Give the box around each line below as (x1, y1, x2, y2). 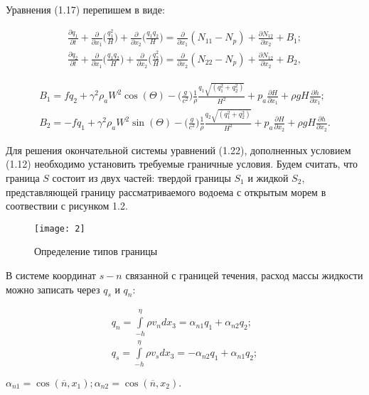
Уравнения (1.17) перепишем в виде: (6, 2, 165, 16)
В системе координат (6, 268, 96, 283)
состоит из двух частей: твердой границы (52, 171, 231, 185)
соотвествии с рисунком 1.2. (6, 198, 128, 213)
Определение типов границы (34, 244, 158, 259)
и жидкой (247, 171, 289, 185)
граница (6, 171, 40, 185)
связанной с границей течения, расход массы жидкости (125, 268, 363, 283)
